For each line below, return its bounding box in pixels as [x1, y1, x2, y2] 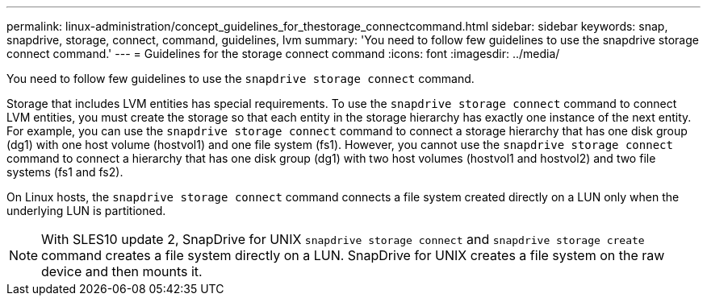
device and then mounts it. [41, 263, 203, 279]
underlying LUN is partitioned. [6, 204, 166, 217]
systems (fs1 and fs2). [6, 165, 123, 179]
